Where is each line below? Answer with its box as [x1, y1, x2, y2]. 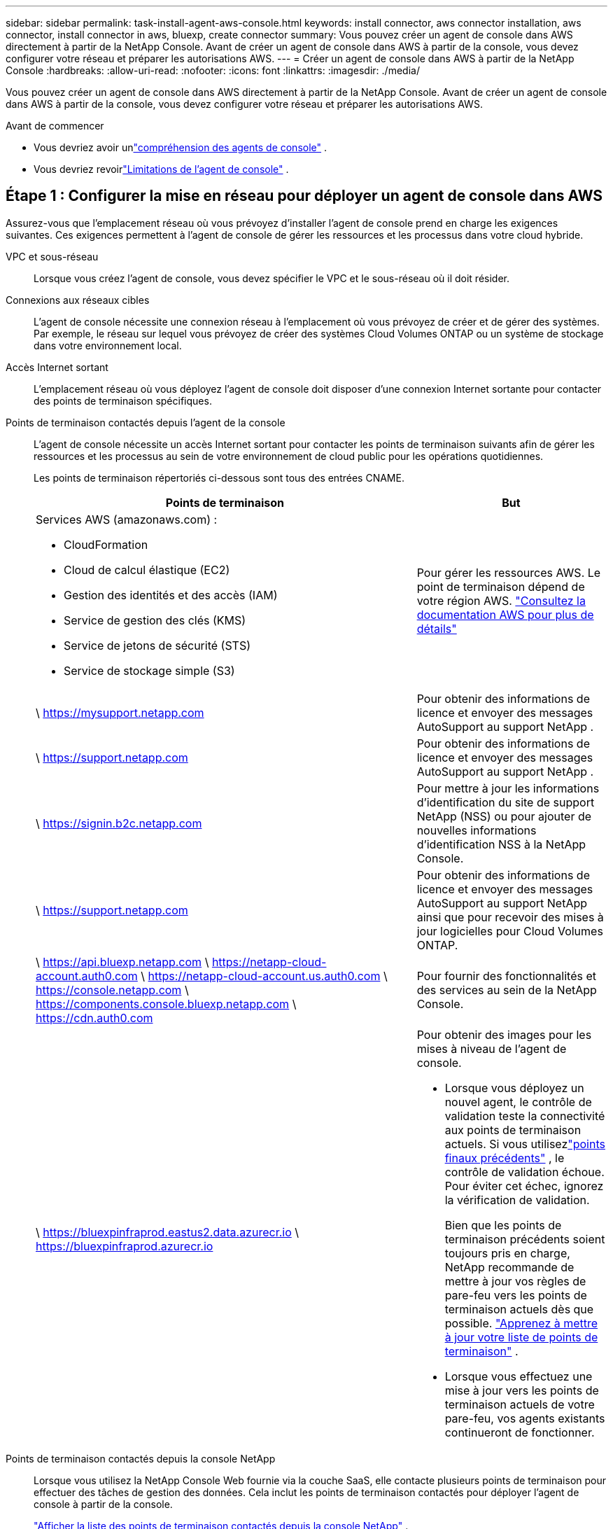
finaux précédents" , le [444, 1150, 565, 1165]
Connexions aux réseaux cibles [6, 293, 150, 306]
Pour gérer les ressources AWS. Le [416, 565, 601, 580]
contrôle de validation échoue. [444, 1164, 605, 1179]
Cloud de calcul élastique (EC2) [64, 562, 230, 577]
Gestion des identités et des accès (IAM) [64, 587, 278, 602]
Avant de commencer [6, 120, 104, 132]
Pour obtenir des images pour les [416, 1027, 592, 1042]
